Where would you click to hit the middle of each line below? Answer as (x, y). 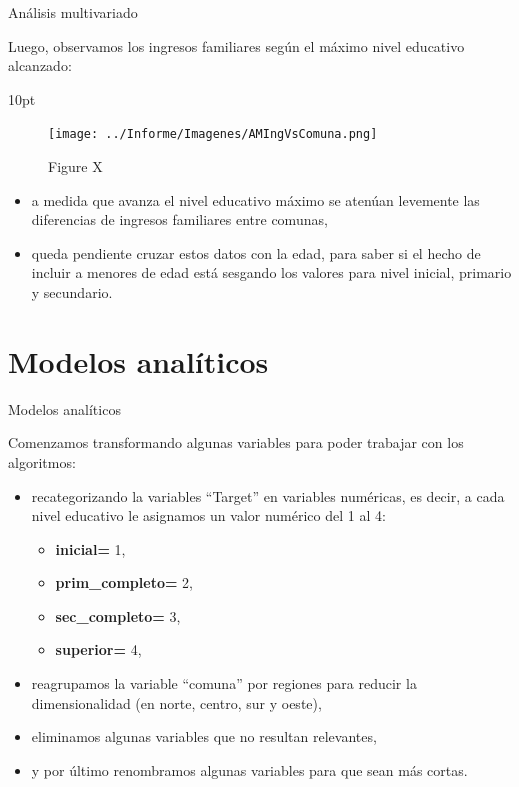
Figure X (75, 166)
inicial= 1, (90, 548)
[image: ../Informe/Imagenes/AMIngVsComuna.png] (213, 134)
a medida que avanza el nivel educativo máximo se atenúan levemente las (255, 199)
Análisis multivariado (73, 12)
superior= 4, (98, 649)
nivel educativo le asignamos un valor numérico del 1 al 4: (208, 515)
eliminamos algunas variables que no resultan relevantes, (204, 736)
